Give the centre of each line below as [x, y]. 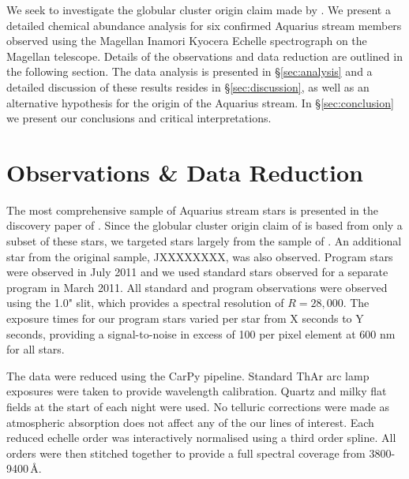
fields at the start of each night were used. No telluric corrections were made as [198, 406]
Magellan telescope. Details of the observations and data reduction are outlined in [204, 56]
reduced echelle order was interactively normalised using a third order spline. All [201, 438]
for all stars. [36, 349]
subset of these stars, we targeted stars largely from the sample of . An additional [204, 241]
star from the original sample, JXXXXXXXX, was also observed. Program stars [200, 256]
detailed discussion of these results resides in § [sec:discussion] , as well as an [188, 86]
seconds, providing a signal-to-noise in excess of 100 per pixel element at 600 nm [201, 333]
